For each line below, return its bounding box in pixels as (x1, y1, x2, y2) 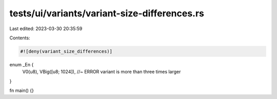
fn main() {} (9, 87, 34, 94)
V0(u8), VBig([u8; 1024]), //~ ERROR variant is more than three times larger (22, 69, 181, 75)
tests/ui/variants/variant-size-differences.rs (9, 8, 205, 19)
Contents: (9, 35, 30, 41)
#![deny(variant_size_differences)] (20, 48, 113, 54)
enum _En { (9, 61, 34, 67)
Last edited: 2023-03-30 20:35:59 (9, 26, 83, 32)
